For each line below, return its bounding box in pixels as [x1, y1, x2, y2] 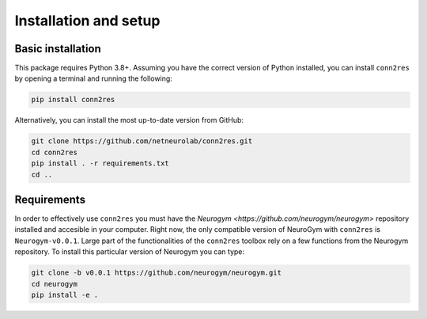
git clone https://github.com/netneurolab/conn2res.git [31, 137, 253, 146]
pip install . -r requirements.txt [31, 159, 169, 168]
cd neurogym [31, 279, 78, 288]
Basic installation [14, 42, 102, 55]
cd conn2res [31, 147, 78, 157]
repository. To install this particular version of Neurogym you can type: [14, 247, 245, 256]
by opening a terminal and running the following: [14, 74, 173, 83]
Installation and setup [14, 12, 161, 29]
